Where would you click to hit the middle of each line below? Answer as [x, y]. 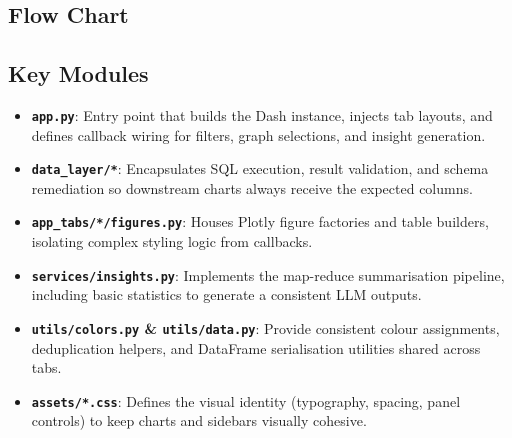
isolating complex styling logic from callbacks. [172, 241]
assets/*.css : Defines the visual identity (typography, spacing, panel [246, 400]
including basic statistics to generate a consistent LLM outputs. [226, 294]
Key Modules [78, 73]
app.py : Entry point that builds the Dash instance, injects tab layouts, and [262, 114]
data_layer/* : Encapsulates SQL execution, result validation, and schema [260, 168]
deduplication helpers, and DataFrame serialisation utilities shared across [256, 347]
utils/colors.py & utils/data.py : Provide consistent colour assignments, [265, 327]
